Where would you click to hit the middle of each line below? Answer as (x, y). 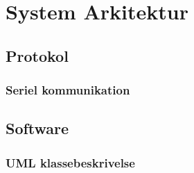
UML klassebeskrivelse (70, 162)
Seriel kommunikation (68, 90)
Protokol (37, 55)
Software (37, 128)
